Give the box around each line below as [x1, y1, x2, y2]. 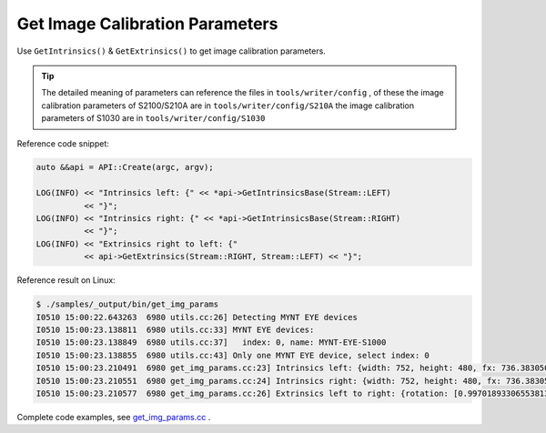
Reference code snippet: [16, 137, 109, 149]
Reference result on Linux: [16, 275, 116, 286]
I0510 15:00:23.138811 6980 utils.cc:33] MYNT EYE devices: [35, 324, 315, 335]
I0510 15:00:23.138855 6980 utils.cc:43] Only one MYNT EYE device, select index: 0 [35, 350, 430, 360]
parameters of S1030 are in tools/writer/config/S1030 [41, 113, 266, 124]
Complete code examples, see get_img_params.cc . [16, 411, 211, 422]
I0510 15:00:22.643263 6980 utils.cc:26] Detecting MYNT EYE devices [35, 312, 359, 322]
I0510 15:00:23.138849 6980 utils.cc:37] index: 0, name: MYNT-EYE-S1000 [35, 337, 387, 347]
